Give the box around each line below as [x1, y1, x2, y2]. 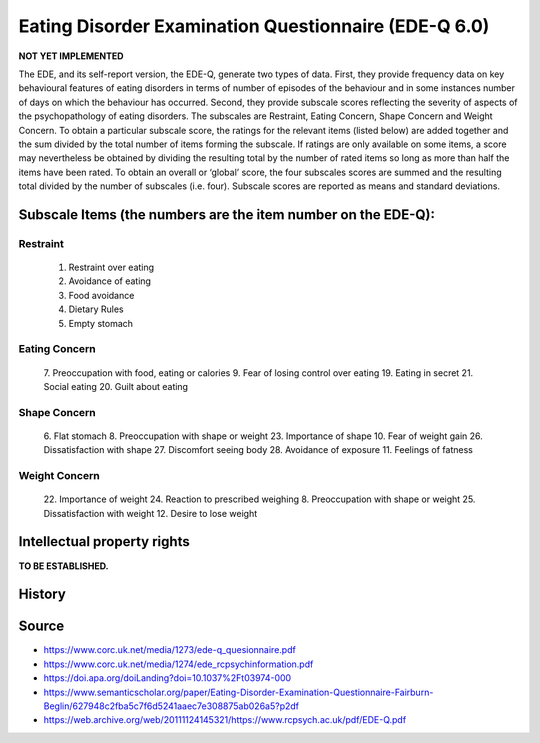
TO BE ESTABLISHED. [18, 560, 109, 572]
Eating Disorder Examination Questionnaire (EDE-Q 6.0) [18, 15, 490, 37]
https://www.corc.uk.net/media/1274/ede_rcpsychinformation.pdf [43, 658, 314, 670]
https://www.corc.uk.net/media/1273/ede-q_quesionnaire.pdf [43, 644, 297, 656]
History [18, 586, 67, 603]
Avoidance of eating [68, 275, 152, 287]
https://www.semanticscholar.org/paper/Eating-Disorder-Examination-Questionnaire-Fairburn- [43, 686, 434, 698]
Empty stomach [68, 317, 134, 329]
